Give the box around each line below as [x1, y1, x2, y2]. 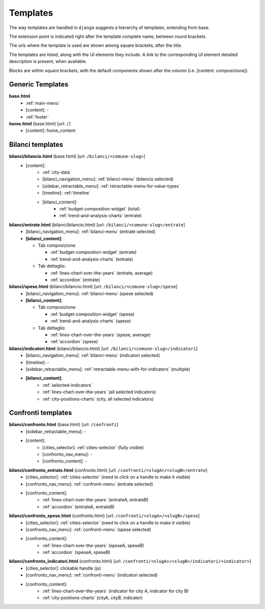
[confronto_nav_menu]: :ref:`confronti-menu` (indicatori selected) [26, 572, 158, 578]
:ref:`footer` [26, 114, 49, 120]
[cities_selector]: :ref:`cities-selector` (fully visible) [42, 444, 144, 450]
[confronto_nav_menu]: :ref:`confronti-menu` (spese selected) [26, 526, 152, 532]
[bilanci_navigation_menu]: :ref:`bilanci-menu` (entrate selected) [26, 229, 156, 234]
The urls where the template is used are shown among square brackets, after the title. [9, 42, 183, 49]
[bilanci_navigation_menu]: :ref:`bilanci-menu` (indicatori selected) [26, 352, 160, 358]
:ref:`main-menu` [26, 100, 60, 106]
